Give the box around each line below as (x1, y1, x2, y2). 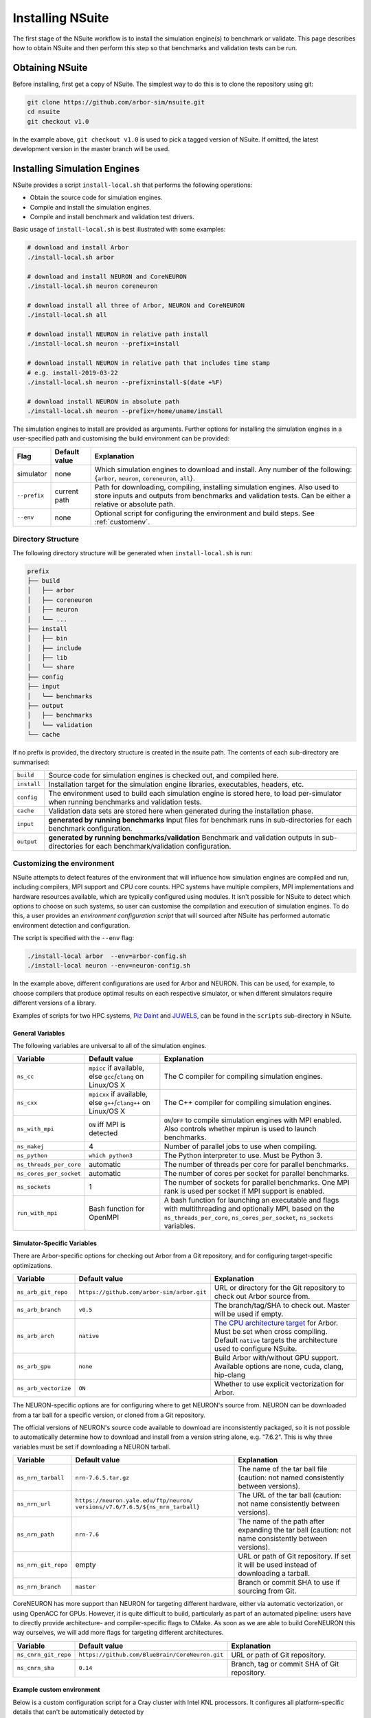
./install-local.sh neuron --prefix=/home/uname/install (27, 408, 223, 415)
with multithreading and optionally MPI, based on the (164, 1204, 335, 1214)
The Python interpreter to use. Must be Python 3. (164, 1151, 323, 1161)
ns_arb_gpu (16, 1363, 52, 1370)
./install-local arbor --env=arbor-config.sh (27, 952, 187, 960)
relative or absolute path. (94, 499, 175, 509)
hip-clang (214, 1370, 246, 1380)
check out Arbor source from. (214, 1292, 311, 1302)
